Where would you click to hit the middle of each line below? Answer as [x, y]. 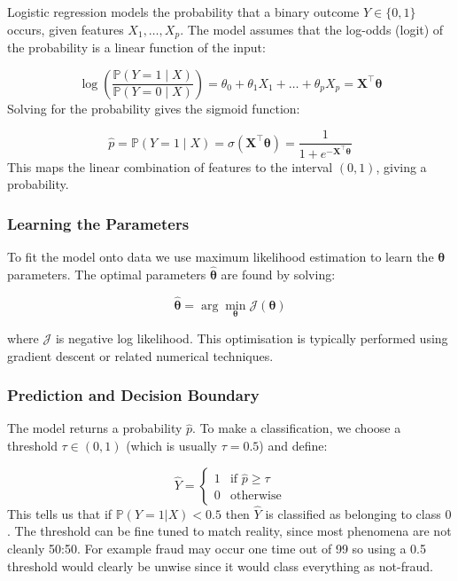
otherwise [256, 496]
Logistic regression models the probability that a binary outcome [183, 12]
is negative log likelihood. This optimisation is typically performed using [252, 338]
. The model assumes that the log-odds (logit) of [312, 29]
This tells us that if [60, 513]
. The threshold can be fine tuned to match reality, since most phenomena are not [229, 531]
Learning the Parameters [98, 223]
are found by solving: [278, 274]
